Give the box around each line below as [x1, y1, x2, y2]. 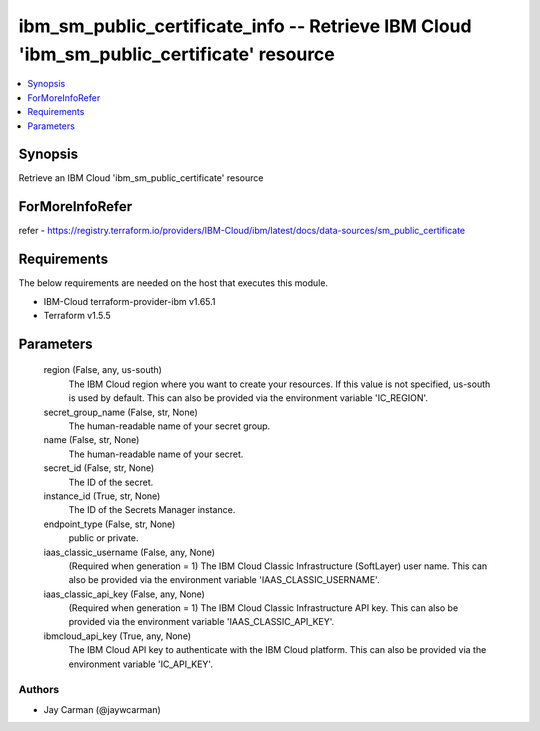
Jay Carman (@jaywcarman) [43, 703, 162, 715]
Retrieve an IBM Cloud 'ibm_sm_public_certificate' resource [18, 172, 264, 184]
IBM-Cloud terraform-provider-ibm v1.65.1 [43, 295, 216, 307]
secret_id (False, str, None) [43, 462, 155, 474]
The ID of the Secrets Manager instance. [68, 504, 236, 516]
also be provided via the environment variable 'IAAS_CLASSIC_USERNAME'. [68, 574, 380, 586]
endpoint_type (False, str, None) [43, 518, 176, 530]
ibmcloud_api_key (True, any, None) [43, 630, 192, 642]
